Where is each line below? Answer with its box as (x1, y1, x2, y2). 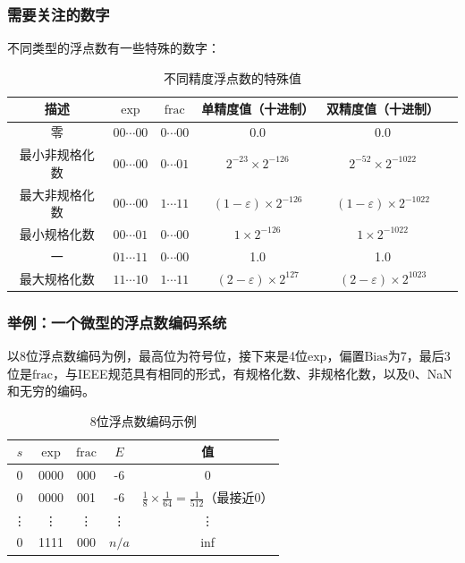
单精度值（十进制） (201, 99, 315, 118)
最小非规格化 (19, 145, 95, 164)
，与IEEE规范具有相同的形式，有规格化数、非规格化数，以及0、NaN (53, 363, 452, 382)
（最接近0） (204, 488, 274, 507)
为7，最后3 (387, 345, 451, 364)
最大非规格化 (19, 184, 95, 203)
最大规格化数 (19, 269, 95, 287)
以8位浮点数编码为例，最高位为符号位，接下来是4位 (7, 345, 308, 364)
